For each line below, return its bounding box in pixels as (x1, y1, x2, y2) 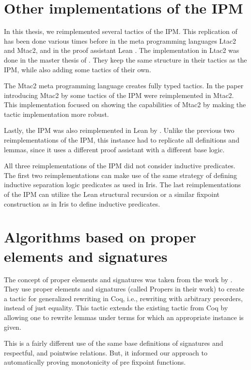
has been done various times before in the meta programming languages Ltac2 (4, 35, 236, 46)
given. (4, 322, 21, 332)
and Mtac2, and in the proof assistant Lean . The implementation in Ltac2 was (4, 45, 239, 55)
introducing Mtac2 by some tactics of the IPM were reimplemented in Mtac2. (4, 90, 234, 100)
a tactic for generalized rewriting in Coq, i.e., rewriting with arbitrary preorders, (4, 293, 243, 303)
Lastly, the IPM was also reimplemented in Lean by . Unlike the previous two (4, 125, 235, 135)
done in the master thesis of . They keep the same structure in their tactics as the (4, 54, 247, 64)
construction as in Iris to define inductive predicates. (4, 198, 160, 209)
